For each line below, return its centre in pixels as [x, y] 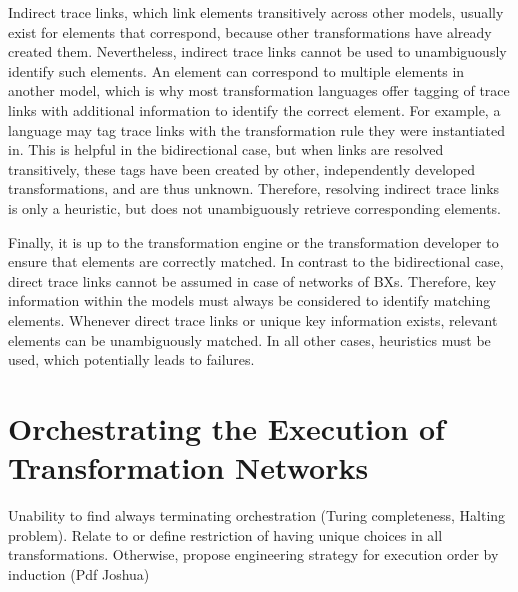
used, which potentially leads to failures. [131, 359]
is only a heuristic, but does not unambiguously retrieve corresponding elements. [255, 207]
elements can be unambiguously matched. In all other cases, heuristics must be [249, 339]
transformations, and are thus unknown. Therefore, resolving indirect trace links [254, 188]
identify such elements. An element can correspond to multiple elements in [236, 70]
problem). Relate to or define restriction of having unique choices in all [225, 534]
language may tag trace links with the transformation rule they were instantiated [257, 129]
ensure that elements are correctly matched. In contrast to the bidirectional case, [256, 261]
